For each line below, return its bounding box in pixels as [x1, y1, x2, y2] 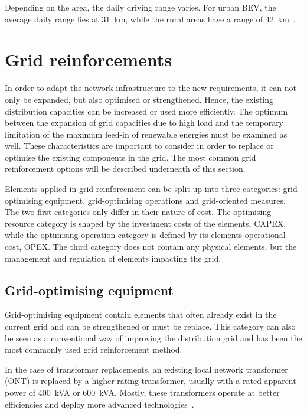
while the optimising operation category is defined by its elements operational [5, 229, 286, 241]
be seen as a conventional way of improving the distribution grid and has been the [5, 331, 302, 344]
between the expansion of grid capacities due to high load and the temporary [5, 116, 284, 129]
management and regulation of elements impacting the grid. [5, 252, 221, 264]
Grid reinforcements [5, 47, 172, 71]
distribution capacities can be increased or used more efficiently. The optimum [5, 105, 288, 117]
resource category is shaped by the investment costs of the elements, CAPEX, [5, 217, 286, 229]
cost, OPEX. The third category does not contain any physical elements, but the [5, 240, 297, 253]
